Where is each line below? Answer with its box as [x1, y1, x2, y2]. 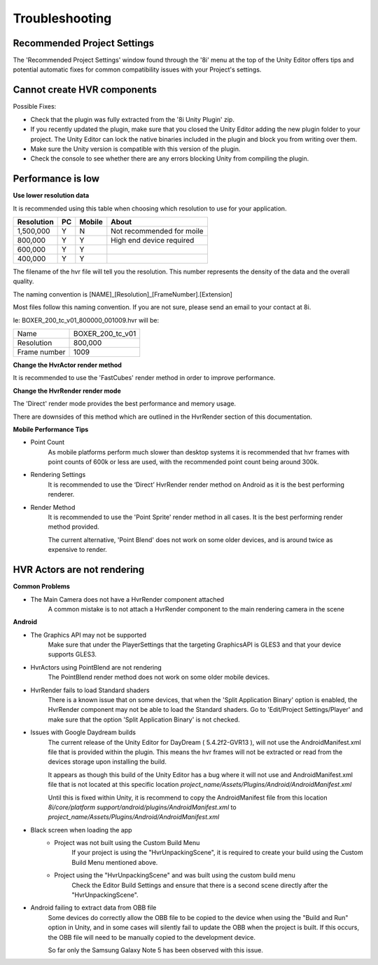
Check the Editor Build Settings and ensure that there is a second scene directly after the [71, 881, 328, 889]
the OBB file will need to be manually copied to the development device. [48, 933, 255, 941]
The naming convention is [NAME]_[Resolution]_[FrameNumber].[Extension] [13, 290, 232, 298]
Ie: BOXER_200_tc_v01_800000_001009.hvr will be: [13, 316, 160, 324]
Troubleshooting [13, 11, 112, 26]
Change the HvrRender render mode [13, 386, 122, 395]
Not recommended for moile [111, 227, 204, 236]
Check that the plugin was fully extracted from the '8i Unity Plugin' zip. [30, 115, 234, 123]
